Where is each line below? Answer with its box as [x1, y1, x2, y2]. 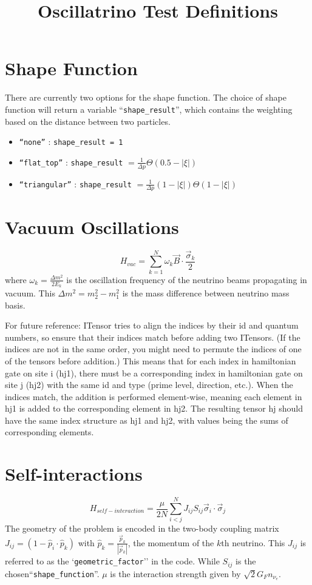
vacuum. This [5, 286, 55, 299]
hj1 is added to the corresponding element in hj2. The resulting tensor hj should [5, 402, 303, 415]
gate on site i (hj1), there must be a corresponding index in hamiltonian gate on [5, 366, 303, 379]
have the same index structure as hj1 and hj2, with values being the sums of [5, 413, 288, 426]
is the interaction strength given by [110, 567, 241, 580]
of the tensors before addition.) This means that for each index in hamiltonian [5, 354, 296, 367]
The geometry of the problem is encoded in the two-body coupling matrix [5, 522, 279, 535]
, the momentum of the [127, 536, 214, 549]
